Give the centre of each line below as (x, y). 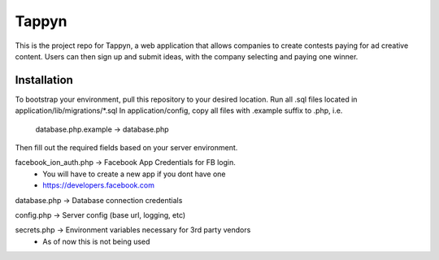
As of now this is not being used (96, 241)
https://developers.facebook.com (98, 185)
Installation (44, 80)
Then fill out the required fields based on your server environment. (126, 148)
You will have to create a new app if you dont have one (134, 174)
